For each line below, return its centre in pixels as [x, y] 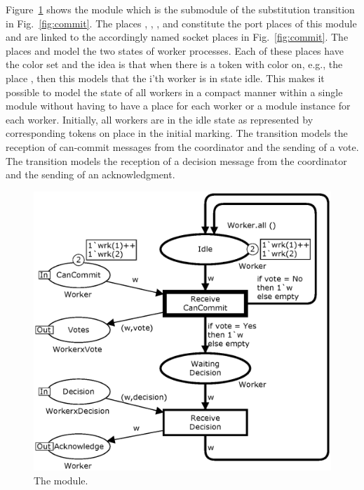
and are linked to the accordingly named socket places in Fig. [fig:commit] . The [177, 37]
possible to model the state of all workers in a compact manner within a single [174, 92]
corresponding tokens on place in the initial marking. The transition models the [177, 133]
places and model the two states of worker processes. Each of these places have [175, 50]
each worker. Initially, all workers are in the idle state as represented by [160, 119]
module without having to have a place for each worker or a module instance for [178, 106]
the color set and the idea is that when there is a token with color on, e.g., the [174, 64]
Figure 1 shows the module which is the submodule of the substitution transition [180, 9]
